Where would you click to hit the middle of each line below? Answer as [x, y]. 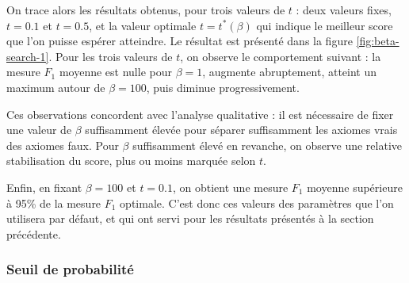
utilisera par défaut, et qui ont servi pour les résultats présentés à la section [190, 218]
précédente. [34, 233]
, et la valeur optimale [143, 25]
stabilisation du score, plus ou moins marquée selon [131, 161]
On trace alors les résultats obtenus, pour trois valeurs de [146, 10]
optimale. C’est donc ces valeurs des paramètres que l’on [257, 203]
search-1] [28, 56]
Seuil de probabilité [70, 269]
